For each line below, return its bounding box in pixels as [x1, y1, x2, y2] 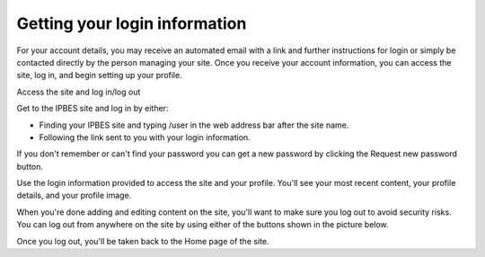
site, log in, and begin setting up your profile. [16, 70, 183, 81]
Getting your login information [16, 13, 247, 33]
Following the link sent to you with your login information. [39, 131, 251, 143]
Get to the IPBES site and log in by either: [16, 103, 169, 114]
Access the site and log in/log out [16, 86, 141, 97]
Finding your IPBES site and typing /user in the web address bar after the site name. [39, 120, 349, 130]
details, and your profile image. [16, 190, 132, 201]
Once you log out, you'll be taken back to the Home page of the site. [16, 235, 269, 246]
